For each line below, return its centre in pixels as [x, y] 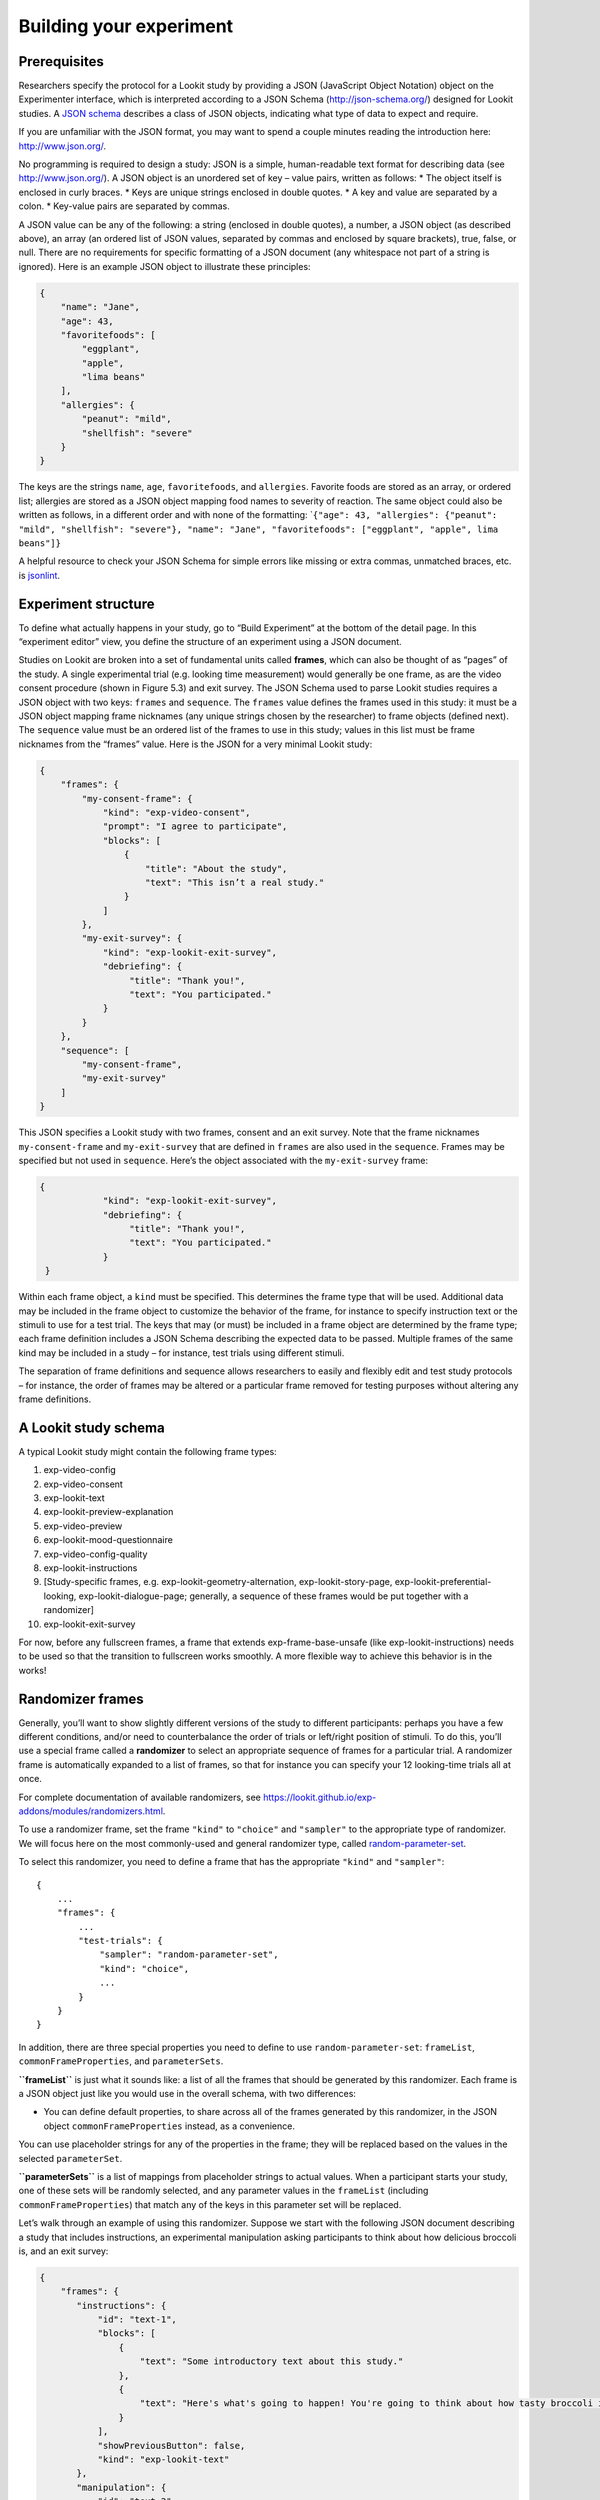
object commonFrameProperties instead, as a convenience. [169, 2126]
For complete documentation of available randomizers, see [140, 1797]
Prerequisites [61, 61]
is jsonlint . [39, 575]
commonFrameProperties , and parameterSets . [121, 2061]
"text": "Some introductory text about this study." [271, 2361]
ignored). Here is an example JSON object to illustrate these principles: [164, 266]
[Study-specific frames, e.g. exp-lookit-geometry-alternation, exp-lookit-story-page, [218, 1582]
